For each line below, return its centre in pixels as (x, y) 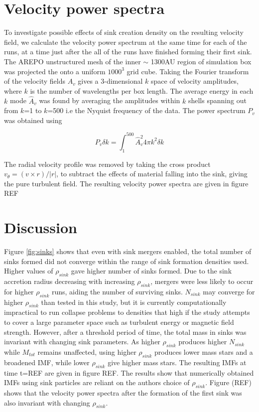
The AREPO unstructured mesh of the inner (72, 61)
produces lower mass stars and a (204, 352)
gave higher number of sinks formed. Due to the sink (151, 271)
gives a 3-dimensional (110, 81)
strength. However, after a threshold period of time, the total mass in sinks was (125, 332)
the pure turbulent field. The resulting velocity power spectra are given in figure (126, 183)
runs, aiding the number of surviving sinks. (117, 291)
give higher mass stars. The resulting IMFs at (177, 362)
